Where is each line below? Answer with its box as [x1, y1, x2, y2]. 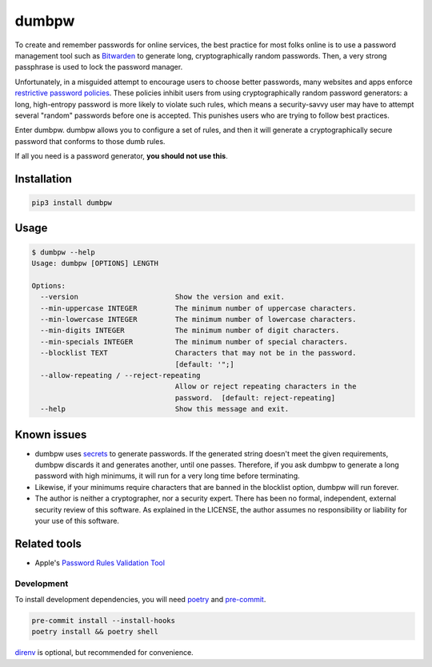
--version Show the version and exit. [40, 292, 286, 302]
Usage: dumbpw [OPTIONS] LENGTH [31, 259, 159, 268]
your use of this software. [34, 516, 120, 525]
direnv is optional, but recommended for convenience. [14, 648, 194, 657]
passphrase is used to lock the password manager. [14, 62, 183, 72]
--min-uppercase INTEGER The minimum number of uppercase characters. [40, 303, 357, 312]
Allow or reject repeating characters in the [174, 382, 357, 392]
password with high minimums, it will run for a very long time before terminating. [34, 471, 300, 480]
